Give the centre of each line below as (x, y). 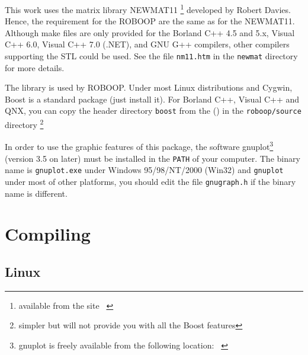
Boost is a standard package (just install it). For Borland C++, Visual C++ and (152, 99)
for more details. (35, 67)
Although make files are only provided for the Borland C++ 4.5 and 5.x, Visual (150, 32)
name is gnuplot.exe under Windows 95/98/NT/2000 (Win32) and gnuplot (144, 170)
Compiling (48, 234)
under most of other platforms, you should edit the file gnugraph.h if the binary (150, 181)
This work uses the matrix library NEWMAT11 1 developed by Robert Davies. (148, 9)
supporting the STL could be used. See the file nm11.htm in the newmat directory (151, 56)
